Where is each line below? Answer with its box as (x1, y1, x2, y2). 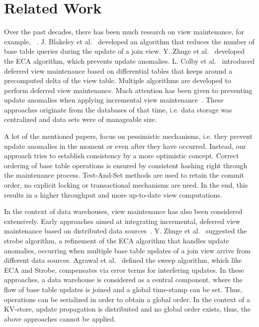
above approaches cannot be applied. (4, 313, 116, 324)
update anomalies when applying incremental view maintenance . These (4, 95, 224, 105)
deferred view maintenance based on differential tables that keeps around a (4, 65, 232, 76)
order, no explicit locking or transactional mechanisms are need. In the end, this (4, 180, 248, 190)
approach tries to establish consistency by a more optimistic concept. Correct (4, 150, 239, 161)
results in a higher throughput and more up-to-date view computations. (4, 189, 222, 200)
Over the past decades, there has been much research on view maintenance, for (4, 26, 245, 37)
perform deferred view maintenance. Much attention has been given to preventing (4, 85, 253, 95)
